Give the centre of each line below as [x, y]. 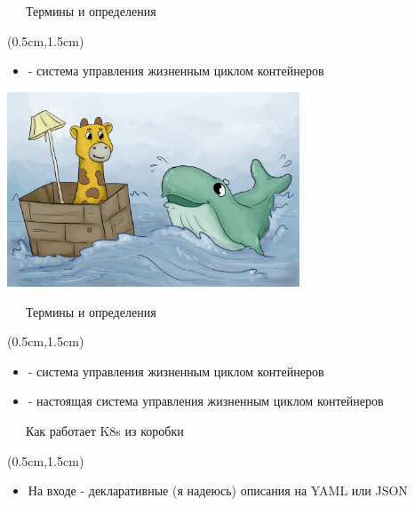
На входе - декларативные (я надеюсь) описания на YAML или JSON [218, 490]
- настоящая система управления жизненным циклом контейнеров [206, 401]
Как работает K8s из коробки [104, 430]
